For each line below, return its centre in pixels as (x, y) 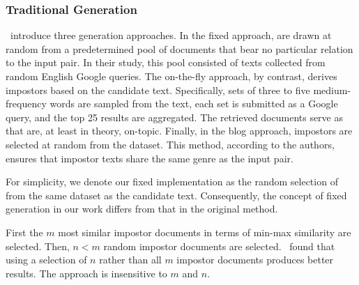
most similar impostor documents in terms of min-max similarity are (205, 232)
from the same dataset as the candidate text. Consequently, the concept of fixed (176, 195)
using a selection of (46, 260)
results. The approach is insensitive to (86, 273)
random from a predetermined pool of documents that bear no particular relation (179, 48)
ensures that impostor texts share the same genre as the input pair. (150, 158)
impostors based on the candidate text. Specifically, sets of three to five (158, 90)
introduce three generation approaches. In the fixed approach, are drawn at (171, 35)
